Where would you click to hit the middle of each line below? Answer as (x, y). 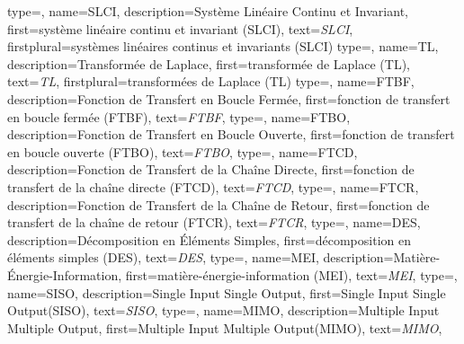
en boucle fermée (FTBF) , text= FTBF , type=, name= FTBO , (179, 116)
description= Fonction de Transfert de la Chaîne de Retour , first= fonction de (219, 204)
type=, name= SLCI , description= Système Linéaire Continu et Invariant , (208, 11)
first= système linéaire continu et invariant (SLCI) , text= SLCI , (180, 28)
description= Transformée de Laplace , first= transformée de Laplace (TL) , (209, 63)
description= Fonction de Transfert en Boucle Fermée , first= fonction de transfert (229, 98)
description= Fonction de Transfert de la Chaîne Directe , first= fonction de (211, 169)
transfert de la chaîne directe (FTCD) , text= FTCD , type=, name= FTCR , (213, 186)
